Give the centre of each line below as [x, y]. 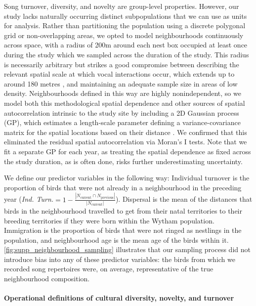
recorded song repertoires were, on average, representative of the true [109, 269]
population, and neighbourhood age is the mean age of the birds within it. [116, 240]
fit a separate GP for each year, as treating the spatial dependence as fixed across [128, 151]
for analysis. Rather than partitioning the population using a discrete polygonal [125, 25]
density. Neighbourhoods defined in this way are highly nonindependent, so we [123, 93]
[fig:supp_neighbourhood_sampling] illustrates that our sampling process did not [127, 249]
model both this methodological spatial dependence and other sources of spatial [125, 103]
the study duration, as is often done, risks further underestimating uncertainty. [123, 161]
